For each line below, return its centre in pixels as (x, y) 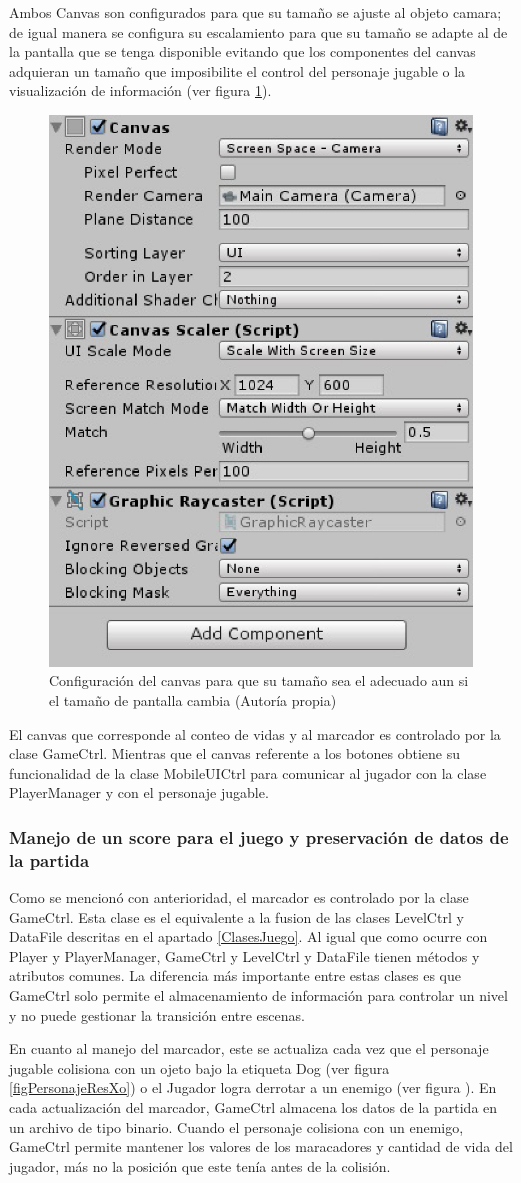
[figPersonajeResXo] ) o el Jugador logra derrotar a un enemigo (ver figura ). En (253, 1087)
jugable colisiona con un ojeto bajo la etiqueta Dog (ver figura (199, 1067)
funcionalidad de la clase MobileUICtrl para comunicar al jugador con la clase (248, 772)
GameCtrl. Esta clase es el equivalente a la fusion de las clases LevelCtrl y (236, 916)
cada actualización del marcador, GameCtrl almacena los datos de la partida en (253, 1106)
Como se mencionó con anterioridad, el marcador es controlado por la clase (239, 897)
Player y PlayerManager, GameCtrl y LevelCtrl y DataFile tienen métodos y (244, 955)
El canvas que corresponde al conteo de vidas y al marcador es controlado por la (255, 733)
